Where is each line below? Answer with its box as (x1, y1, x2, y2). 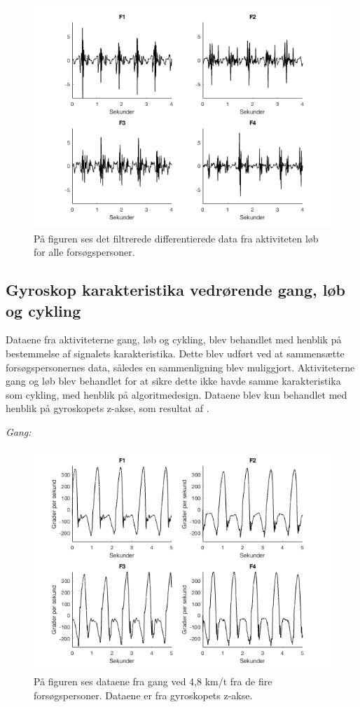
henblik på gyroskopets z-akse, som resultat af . (6, 401, 209, 416)
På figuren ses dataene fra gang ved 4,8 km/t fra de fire (34, 674, 272, 689)
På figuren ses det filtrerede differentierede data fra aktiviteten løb (34, 231, 319, 245)
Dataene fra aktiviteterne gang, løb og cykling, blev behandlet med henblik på (6, 332, 342, 347)
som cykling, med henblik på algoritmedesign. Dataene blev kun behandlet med (6, 387, 347, 401)
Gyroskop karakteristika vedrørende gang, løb (6, 279, 345, 301)
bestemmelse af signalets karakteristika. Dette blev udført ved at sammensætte (6, 345, 345, 360)
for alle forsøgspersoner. (34, 245, 135, 259)
